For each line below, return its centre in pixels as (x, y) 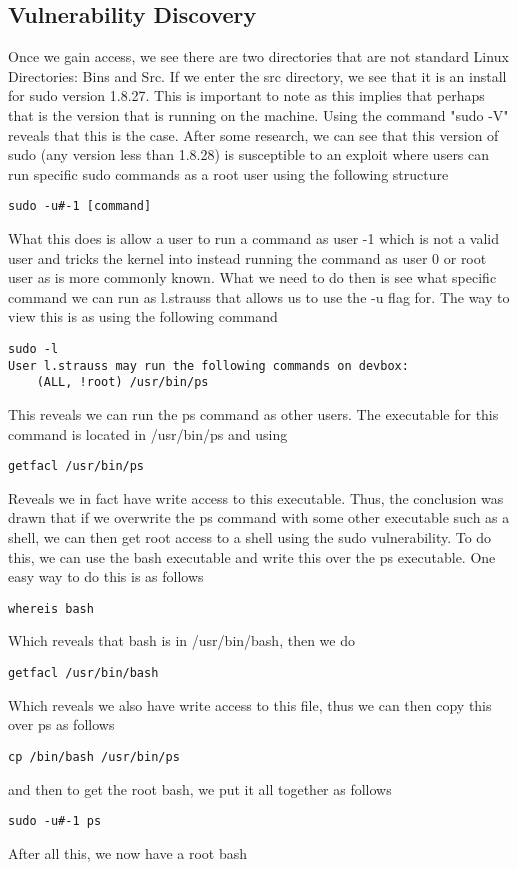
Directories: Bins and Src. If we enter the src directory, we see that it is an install (257, 75)
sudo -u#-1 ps (55, 821)
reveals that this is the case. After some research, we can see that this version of (253, 134)
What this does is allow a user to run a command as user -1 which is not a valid (253, 238)
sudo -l (33, 348)
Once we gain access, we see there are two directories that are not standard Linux (258, 56)
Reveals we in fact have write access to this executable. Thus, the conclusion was (256, 497)
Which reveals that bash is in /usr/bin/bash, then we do (181, 640)
